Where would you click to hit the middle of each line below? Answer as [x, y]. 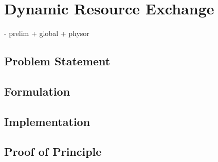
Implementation [47, 121]
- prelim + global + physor [47, 33]
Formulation [37, 91]
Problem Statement [57, 61]
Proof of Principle [53, 151]
